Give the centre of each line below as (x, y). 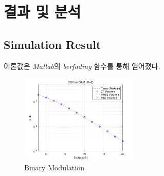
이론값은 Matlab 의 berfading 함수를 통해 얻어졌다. (82, 66)
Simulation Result (52, 44)
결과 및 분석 (42, 12)
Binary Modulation (54, 167)
